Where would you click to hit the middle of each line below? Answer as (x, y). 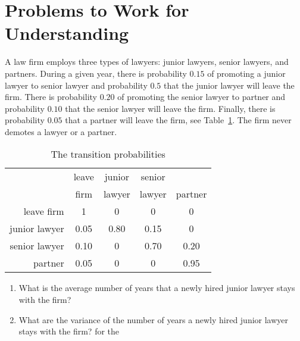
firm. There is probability (51, 97)
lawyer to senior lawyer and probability (76, 85)
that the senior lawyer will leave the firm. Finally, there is (170, 108)
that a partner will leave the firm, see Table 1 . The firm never (178, 120)
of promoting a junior (246, 73)
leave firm (44, 211)
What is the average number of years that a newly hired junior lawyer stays (157, 288)
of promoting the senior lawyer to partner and (201, 97)
